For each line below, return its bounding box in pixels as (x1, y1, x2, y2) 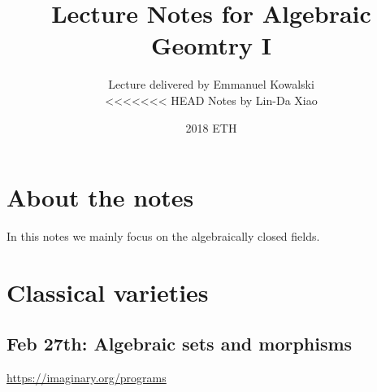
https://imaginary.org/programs (6, 369, 167, 386)
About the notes (6, 181, 194, 214)
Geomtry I (151, 28, 271, 62)
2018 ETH (185, 119, 237, 136)
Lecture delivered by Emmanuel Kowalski (108, 76, 314, 93)
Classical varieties (6, 275, 209, 308)
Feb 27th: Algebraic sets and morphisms (6, 331, 353, 356)
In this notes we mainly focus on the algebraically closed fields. (6, 228, 320, 245)
